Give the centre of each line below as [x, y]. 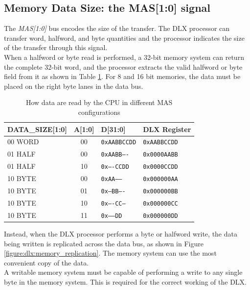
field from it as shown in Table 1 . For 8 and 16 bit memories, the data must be [122, 76]
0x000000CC [160, 203]
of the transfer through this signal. [56, 47]
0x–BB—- [113, 192]
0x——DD [112, 216]
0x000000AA [160, 179]
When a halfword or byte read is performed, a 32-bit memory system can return [124, 57]
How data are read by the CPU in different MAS [99, 102]
